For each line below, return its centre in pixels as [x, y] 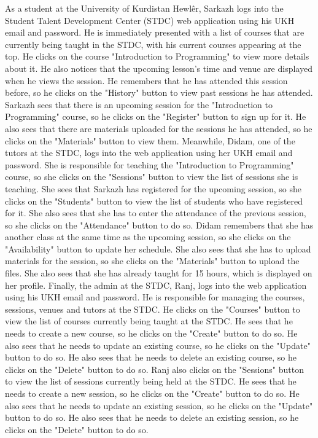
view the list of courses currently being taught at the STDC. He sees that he [149, 321]
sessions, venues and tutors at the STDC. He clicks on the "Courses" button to [153, 309]
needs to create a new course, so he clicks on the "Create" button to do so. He [151, 333]
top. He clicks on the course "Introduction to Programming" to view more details [157, 56]
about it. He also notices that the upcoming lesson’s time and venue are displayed [159, 68]
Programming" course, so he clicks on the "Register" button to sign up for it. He [156, 116]
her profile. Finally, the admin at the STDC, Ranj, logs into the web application [156, 285]
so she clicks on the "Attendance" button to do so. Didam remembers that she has [159, 225]
